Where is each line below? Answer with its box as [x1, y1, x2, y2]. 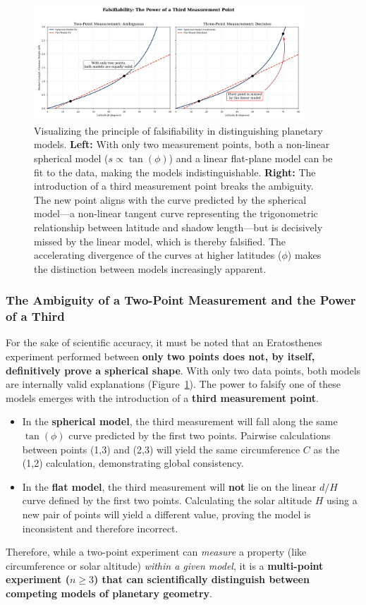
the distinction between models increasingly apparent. [34, 261, 267, 276]
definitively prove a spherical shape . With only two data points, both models [6, 362, 361, 377]
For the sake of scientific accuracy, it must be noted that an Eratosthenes [6, 335, 322, 350]
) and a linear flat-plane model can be [169, 151, 333, 165]
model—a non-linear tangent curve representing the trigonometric [34, 206, 318, 221]
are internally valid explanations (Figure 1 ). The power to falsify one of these [6, 377, 341, 391]
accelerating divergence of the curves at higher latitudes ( [34, 248, 282, 262]
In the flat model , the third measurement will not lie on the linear [22, 479, 317, 494]
